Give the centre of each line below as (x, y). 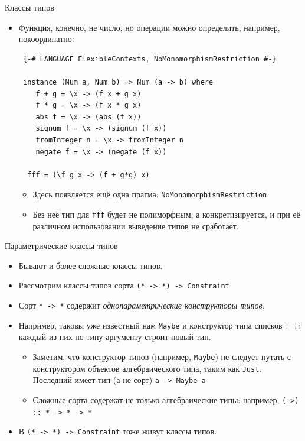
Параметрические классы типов (61, 246)
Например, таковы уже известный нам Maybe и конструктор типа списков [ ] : (159, 325)
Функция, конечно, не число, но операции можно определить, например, (149, 27)
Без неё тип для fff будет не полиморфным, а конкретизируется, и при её (166, 214)
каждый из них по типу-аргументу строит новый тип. (115, 337)
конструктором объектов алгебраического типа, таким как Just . (147, 368)
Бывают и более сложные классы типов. (91, 265)
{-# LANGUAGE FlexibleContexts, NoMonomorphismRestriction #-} (150, 59)
